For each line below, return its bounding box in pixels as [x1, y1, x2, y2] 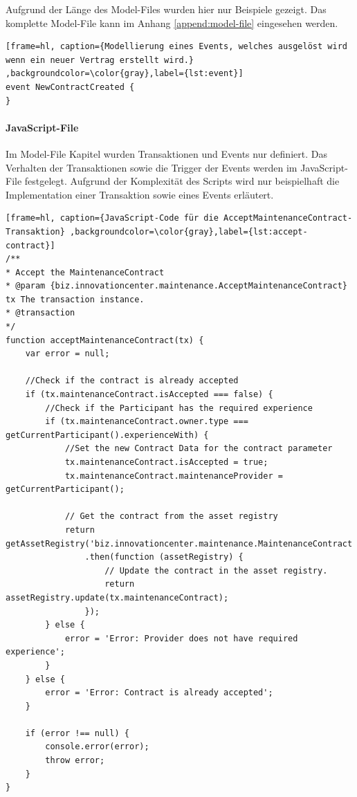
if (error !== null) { [25, 728, 129, 738]
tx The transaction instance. [6, 294, 145, 304]
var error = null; [25, 349, 110, 359]
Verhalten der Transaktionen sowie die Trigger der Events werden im [6, 160, 297, 174]
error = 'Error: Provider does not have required [64, 633, 298, 643]
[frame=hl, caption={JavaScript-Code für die [6, 213, 219, 223]
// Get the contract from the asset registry [64, 511, 278, 522]
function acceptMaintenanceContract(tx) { [6, 335, 204, 345]
